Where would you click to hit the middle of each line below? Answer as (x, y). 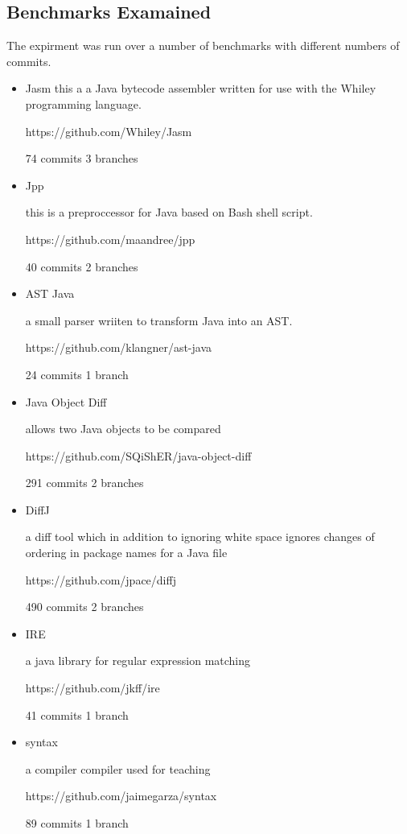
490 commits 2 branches (84, 607)
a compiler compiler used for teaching (118, 768)
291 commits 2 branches (84, 483)
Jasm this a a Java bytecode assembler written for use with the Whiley (201, 88)
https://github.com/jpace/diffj (101, 579)
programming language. (83, 103)
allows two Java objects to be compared (123, 429)
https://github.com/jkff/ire (92, 688)
